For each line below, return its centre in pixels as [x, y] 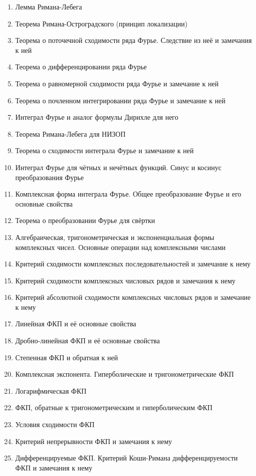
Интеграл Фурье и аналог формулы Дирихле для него [97, 117]
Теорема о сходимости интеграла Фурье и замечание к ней [104, 150]
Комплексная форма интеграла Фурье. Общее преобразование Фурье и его [128, 194]
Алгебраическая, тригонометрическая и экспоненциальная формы [115, 237]
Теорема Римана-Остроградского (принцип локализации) [101, 23]
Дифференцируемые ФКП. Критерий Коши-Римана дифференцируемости [127, 458]
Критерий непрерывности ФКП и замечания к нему [94, 441]
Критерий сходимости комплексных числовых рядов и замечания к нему [125, 280]
